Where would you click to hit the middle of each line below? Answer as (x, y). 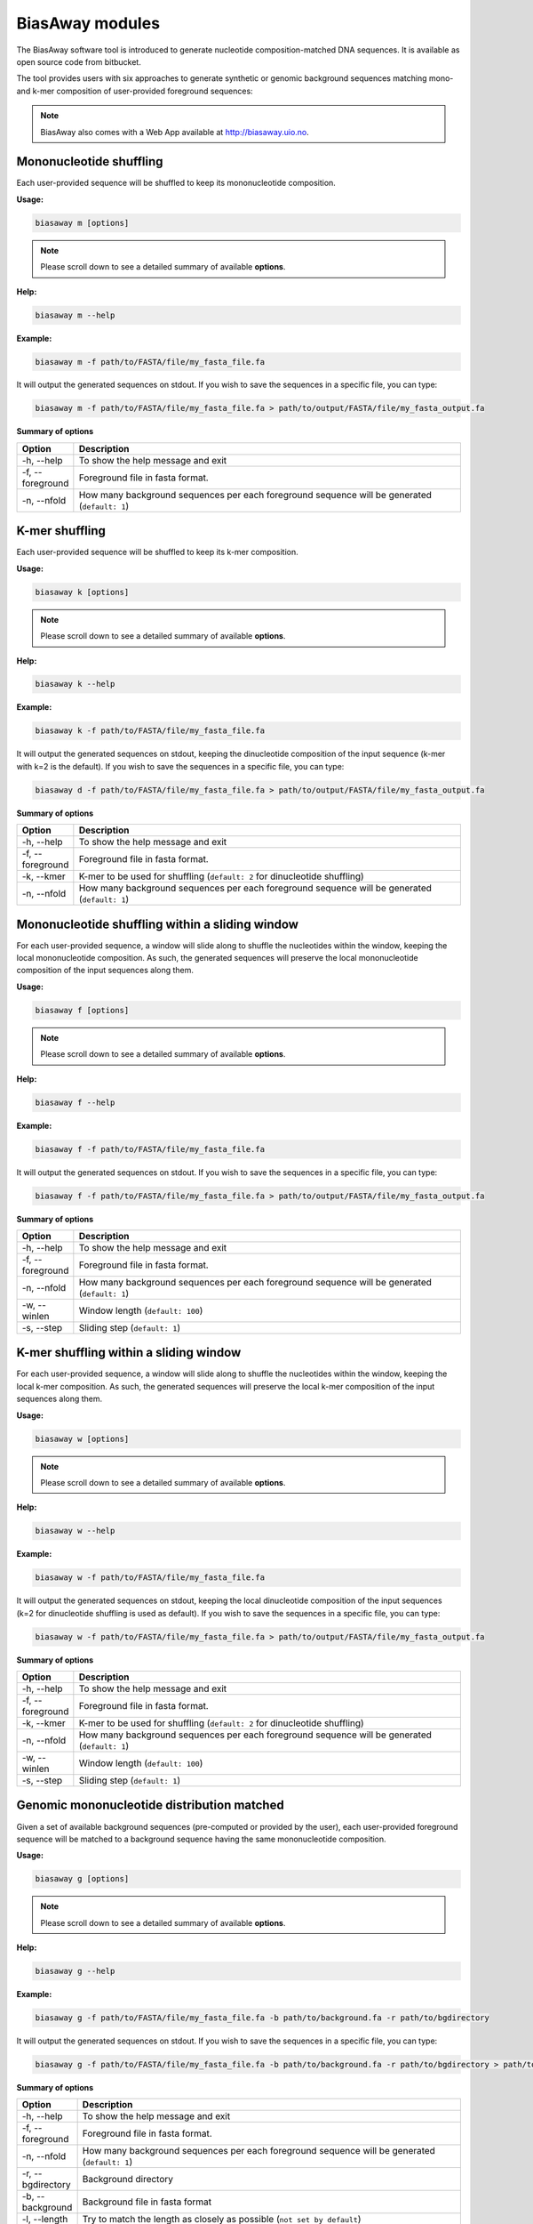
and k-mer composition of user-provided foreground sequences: (135, 91)
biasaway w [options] (82, 1438)
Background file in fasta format (147, 2202)
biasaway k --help (75, 684)
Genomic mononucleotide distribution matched (150, 1805)
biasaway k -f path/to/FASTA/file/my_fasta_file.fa (150, 731)
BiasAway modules (88, 23)
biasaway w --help (75, 1531)
